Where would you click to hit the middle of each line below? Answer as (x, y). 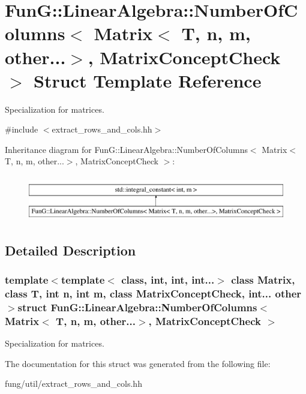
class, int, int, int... (168, 279)
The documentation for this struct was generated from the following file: (138, 363)
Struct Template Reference (148, 80)
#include (22, 129)
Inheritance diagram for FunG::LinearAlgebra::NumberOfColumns (126, 149)
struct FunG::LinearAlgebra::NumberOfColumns (137, 307)
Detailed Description (70, 250)
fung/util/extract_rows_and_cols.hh (73, 384)
